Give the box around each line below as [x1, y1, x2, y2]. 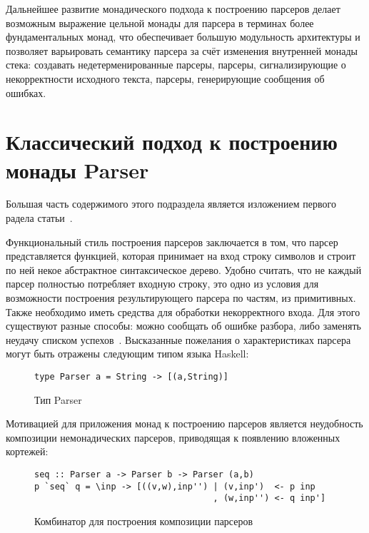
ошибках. [6, 85, 46, 100]
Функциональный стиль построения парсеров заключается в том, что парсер [6, 234, 338, 249]
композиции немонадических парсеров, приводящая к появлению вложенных [6, 430, 340, 445]
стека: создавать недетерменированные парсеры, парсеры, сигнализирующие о [6, 57, 346, 72]
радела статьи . [6, 210, 73, 225]
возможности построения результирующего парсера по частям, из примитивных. [6, 290, 356, 305]
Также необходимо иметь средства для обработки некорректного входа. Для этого [6, 304, 360, 319]
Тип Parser [34, 392, 82, 407]
